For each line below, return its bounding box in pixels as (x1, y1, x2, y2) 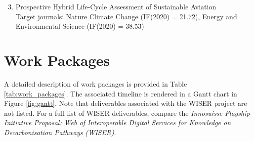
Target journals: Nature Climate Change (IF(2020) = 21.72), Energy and (15, 11, 237, 21)
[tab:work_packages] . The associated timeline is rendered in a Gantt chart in (4, 88, 237, 98)
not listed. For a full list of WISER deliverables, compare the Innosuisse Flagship (4, 107, 250, 118)
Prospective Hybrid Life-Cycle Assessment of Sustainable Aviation (15, 1, 216, 11)
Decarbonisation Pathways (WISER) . (4, 127, 116, 137)
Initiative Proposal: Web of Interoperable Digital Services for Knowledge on (4, 117, 231, 128)
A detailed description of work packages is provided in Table (4, 78, 187, 89)
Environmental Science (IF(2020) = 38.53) (15, 21, 144, 31)
